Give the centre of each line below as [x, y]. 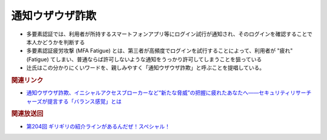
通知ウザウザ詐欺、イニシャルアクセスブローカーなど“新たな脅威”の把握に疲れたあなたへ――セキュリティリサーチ [169, 93]
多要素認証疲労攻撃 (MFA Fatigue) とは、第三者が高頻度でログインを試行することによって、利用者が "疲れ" [160, 51]
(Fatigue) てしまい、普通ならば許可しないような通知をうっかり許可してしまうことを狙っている [144, 59]
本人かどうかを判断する [55, 42]
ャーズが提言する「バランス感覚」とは [74, 101]
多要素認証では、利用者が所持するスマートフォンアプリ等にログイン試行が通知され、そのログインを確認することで [170, 34]
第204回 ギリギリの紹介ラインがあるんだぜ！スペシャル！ [98, 126]
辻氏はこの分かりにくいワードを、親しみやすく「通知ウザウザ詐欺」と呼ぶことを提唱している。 [146, 68]
